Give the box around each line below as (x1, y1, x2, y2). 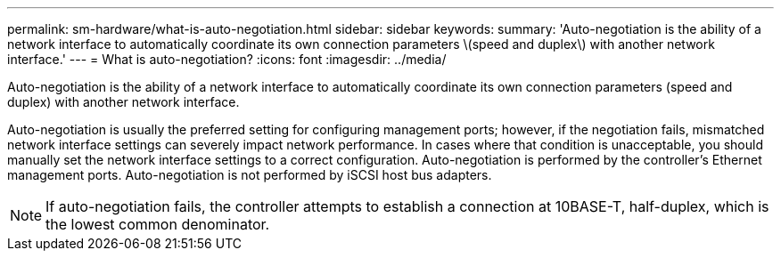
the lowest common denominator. (45, 215, 270, 233)
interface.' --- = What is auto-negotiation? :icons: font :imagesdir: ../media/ (7, 52, 447, 67)
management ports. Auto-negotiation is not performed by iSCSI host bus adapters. (7, 167, 492, 182)
